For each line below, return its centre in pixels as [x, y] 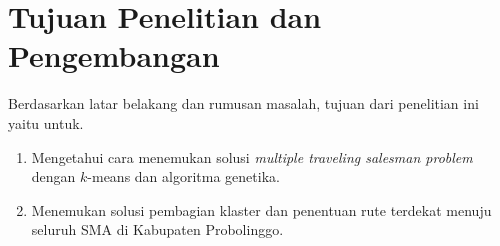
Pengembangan [114, 55]
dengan [53, 176]
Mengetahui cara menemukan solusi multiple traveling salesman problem [252, 156]
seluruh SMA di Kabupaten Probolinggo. [157, 229]
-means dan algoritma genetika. [183, 176]
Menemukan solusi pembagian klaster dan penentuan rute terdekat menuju [261, 209]
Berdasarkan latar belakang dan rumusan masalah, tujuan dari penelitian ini [243, 103]
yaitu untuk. [46, 122]
